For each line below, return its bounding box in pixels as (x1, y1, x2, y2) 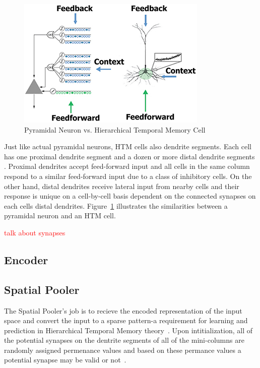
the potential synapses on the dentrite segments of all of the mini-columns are (4, 335, 244, 345)
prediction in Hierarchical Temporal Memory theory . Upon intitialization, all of (4, 325, 253, 335)
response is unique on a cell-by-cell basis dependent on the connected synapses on (4, 191, 256, 201)
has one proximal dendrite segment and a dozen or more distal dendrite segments (4, 151, 255, 161)
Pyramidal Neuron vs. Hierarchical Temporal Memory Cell (24, 124, 206, 135)
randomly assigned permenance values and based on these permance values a (4, 344, 241, 355)
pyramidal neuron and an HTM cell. (4, 210, 116, 221)
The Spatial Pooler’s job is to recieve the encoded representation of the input (4, 305, 242, 316)
